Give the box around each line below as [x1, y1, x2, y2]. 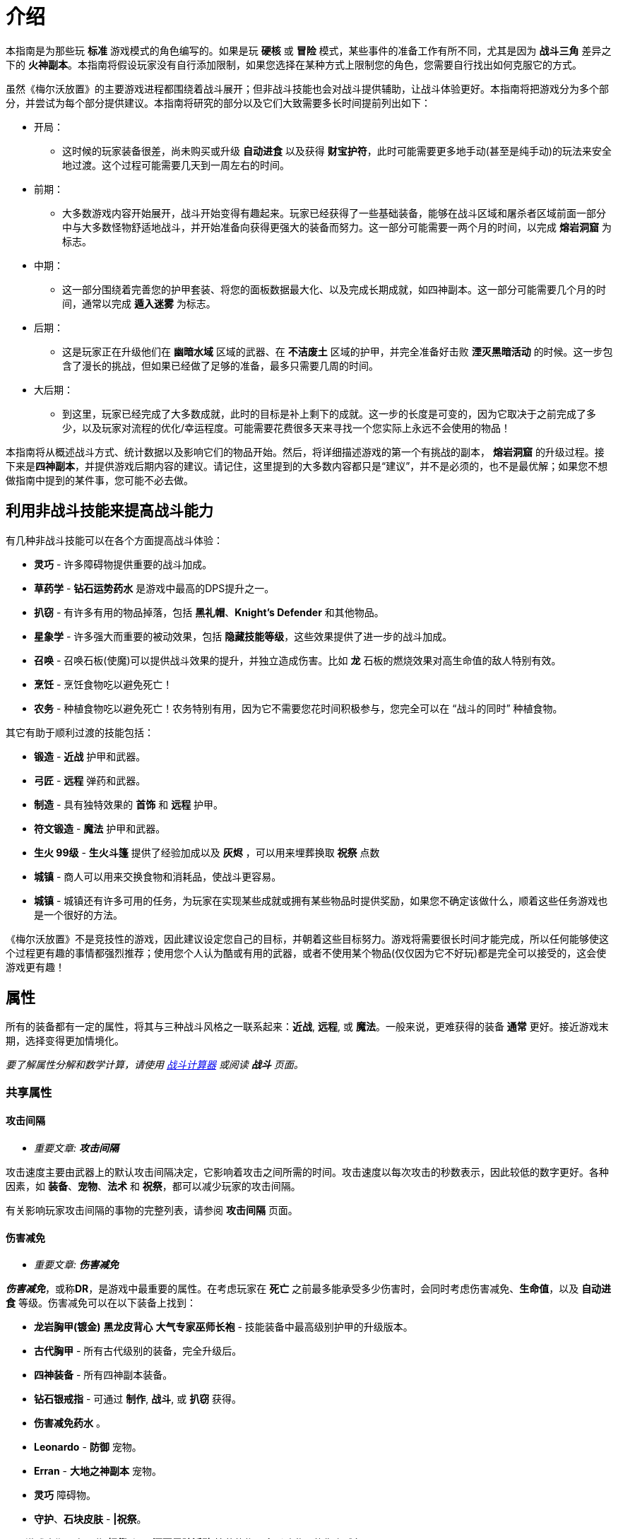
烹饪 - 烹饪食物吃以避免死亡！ [34, 678, 173, 690]
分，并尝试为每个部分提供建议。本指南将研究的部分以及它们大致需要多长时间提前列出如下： [6, 96, 431, 109]
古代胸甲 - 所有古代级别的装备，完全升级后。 [34, 1345, 242, 1357]
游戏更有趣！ [6, 960, 65, 973]
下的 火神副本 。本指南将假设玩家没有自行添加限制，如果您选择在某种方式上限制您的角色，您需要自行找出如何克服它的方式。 [6, 58, 582, 71]
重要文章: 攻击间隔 [34, 1142, 119, 1155]
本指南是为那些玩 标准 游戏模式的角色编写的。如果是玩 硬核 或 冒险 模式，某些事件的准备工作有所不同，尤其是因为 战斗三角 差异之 [6, 44, 612, 57]
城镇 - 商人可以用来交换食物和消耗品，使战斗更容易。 [34, 870, 282, 883]
